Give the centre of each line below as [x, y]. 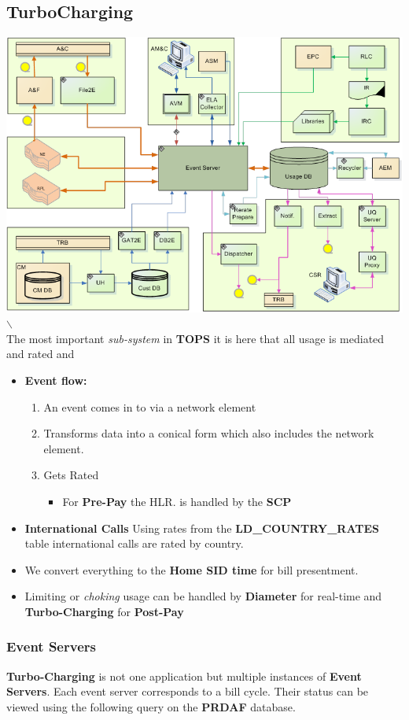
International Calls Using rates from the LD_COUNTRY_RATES [202, 528]
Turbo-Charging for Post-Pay [104, 611]
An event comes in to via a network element [150, 406]
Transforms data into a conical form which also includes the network [209, 433]
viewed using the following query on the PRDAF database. [151, 706]
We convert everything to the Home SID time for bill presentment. [192, 569]
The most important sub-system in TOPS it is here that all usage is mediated [195, 338]
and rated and [41, 354]
